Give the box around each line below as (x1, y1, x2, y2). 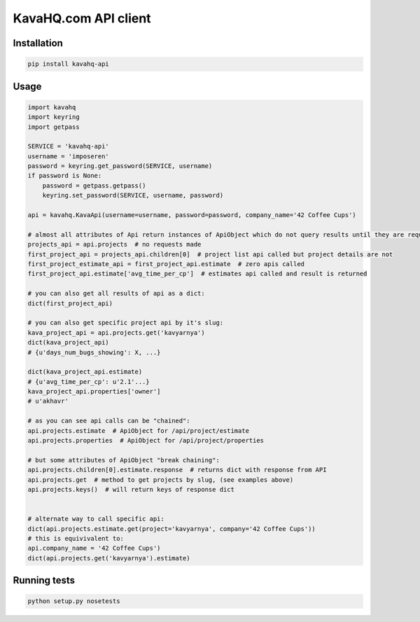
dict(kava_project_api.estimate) (27, 368, 143, 376)
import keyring (27, 113, 80, 121)
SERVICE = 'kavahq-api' (27, 142, 110, 151)
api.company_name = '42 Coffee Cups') (27, 544, 161, 553)
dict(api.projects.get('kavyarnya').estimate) (27, 554, 190, 562)
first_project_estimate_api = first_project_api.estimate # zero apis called (27, 260, 304, 268)
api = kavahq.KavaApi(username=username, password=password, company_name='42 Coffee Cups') (27, 211, 356, 219)
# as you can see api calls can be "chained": (27, 417, 190, 425)
